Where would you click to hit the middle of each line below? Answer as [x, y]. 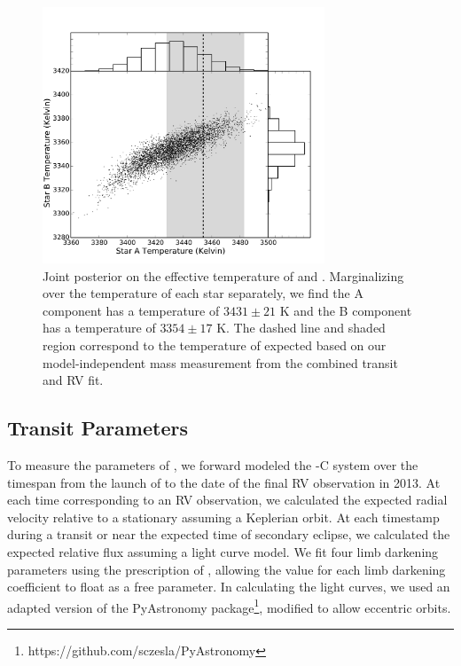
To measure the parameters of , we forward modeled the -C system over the [213, 465]
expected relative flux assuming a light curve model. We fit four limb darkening [223, 552]
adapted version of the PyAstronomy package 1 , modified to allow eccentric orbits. [229, 606]
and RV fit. [73, 380]
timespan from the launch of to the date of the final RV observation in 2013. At [224, 482]
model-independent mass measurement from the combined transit [220, 362]
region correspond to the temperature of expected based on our [215, 345]
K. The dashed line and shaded [301, 328]
